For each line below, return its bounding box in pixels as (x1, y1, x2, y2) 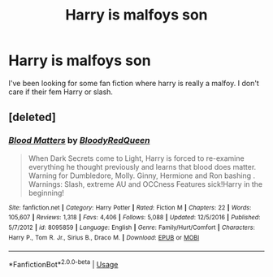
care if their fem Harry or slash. (8, 87, 114, 97)
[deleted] (8, 110, 57, 124)
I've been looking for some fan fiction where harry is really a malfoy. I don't (8, 78, 260, 88)
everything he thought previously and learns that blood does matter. (28, 162, 257, 171)
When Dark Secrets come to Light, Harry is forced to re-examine (28, 153, 245, 163)
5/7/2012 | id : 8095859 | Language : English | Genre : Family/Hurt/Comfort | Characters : (8, 223, 255, 232)
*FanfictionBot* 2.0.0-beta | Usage (8, 258, 119, 269)
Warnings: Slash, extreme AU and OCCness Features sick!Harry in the (28, 179, 262, 188)
